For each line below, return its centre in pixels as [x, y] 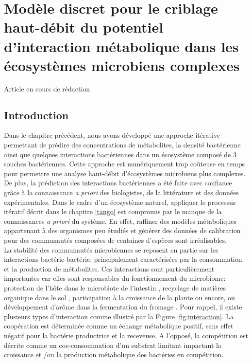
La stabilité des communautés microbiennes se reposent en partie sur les [111, 249]
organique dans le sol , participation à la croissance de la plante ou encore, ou [119, 297]
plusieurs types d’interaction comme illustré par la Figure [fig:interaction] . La [119, 316]
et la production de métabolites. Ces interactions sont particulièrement [109, 268]
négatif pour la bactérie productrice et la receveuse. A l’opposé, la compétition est [126, 335]
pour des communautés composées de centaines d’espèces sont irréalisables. [115, 240]
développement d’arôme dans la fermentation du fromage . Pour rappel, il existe [123, 307]
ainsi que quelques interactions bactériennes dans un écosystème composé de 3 [120, 154]
